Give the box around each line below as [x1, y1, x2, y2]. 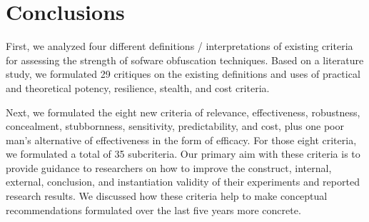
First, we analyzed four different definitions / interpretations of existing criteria [6, 39, 353, 54]
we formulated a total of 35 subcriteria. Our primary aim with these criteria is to [6, 146, 360, 161]
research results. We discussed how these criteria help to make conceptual [6, 188, 328, 203]
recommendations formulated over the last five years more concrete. [6, 202, 301, 217]
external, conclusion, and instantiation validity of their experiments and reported [6, 174, 360, 189]
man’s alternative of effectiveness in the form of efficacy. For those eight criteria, [6, 132, 357, 147]
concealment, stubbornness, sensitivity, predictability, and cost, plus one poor [6, 118, 344, 133]
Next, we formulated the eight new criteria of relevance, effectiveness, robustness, [6, 104, 360, 119]
